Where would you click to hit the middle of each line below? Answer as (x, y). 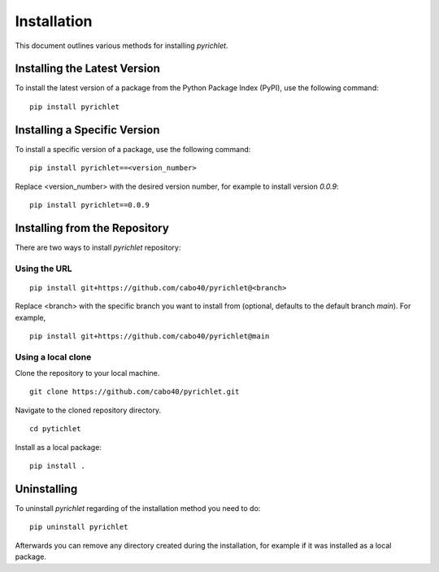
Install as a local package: (58, 447)
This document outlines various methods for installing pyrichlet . (122, 46)
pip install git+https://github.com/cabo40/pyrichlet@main (150, 336)
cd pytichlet (55, 429)
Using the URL (43, 269)
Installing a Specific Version (87, 130)
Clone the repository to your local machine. (87, 373)
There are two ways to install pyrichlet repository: (98, 247)
